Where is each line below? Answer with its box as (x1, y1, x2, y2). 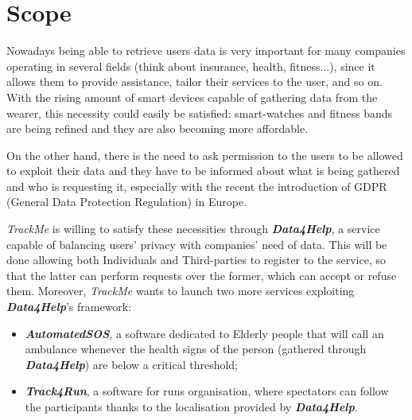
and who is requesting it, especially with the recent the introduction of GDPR (6, 177, 387, 194)
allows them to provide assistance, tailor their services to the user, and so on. (6, 73, 383, 90)
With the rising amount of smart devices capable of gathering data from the (6, 88, 378, 105)
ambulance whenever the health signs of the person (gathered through (25, 340, 367, 357)
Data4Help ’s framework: (6, 298, 132, 315)
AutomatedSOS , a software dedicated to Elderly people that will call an (25, 325, 384, 341)
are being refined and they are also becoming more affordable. (6, 120, 309, 137)
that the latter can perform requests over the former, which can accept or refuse (6, 266, 397, 283)
